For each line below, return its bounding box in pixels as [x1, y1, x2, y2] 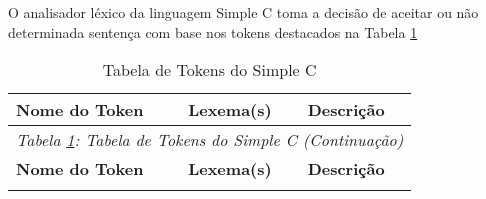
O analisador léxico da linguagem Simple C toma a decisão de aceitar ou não [8, 2, 479, 22]
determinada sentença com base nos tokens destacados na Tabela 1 [8, 21, 418, 42]
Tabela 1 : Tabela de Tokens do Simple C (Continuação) [16, 128, 404, 152]
